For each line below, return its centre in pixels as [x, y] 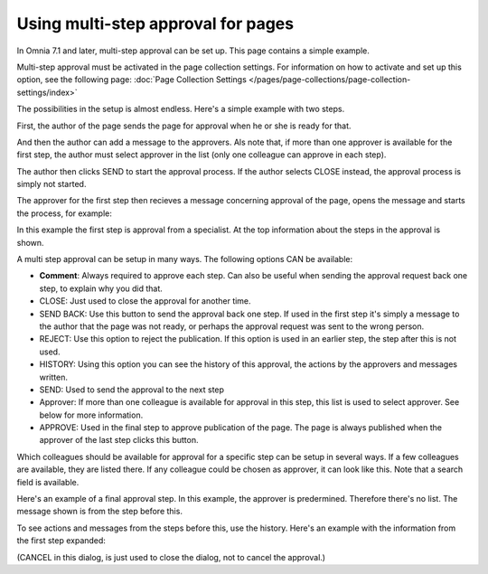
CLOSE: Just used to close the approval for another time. [145, 301]
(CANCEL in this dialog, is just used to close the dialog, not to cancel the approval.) [171, 557]
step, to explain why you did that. [101, 288]
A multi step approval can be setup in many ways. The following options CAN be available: [185, 259]
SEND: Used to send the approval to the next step [132, 390]
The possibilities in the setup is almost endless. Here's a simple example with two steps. [181, 109]
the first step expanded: [61, 541]
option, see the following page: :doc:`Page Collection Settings [132, 80]
